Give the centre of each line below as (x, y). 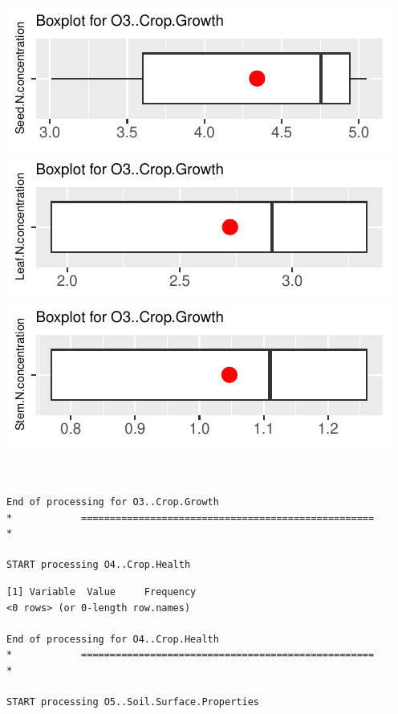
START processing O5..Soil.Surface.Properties (133, 702)
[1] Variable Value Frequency (102, 592)
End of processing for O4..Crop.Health (113, 639)
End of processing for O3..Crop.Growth (113, 502)
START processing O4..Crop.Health (99, 565)
